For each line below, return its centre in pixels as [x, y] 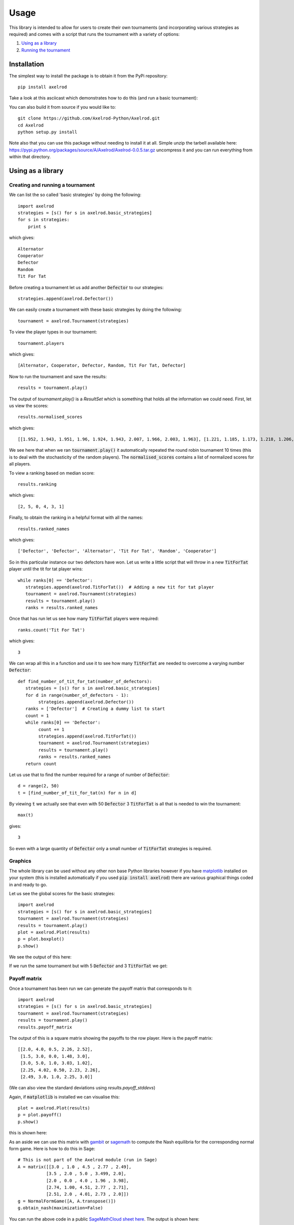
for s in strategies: [44, 220]
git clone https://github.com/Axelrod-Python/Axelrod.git [89, 118]
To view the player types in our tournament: [53, 332]
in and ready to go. [28, 884]
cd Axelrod [31, 125]
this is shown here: [28, 1133]
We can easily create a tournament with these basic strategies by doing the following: [96, 310]
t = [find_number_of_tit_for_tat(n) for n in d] [77, 793]
